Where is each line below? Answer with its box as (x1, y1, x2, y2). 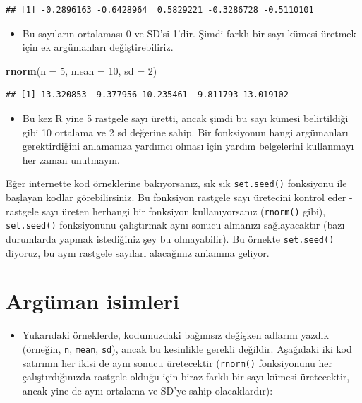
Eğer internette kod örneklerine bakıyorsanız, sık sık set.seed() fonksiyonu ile (6, 176, 347, 191)
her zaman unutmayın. (22, 152, 120, 167)
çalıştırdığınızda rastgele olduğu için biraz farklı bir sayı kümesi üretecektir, (22, 369, 350, 384)
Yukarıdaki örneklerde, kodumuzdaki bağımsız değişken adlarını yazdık (22, 327, 329, 342)
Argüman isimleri (6, 287, 179, 315)
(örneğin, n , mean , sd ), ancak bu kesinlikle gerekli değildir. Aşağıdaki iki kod (22, 341, 352, 356)
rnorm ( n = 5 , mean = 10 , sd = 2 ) (6, 63, 157, 78)
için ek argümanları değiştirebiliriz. (22, 40, 174, 54)
